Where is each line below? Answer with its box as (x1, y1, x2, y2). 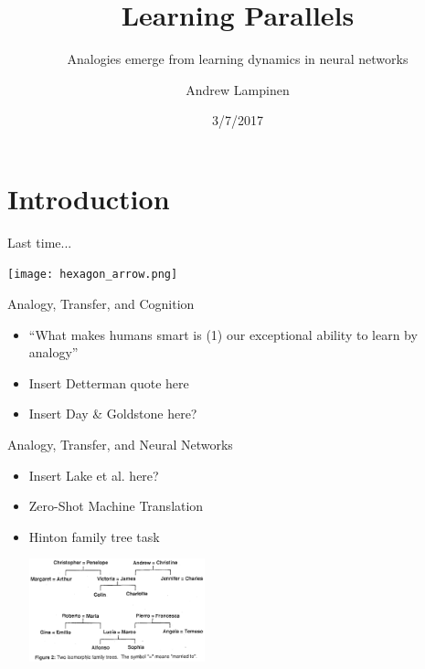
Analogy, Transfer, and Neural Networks (7, 435, 233, 454)
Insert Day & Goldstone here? (28, 404, 197, 423)
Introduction (7, 179, 170, 217)
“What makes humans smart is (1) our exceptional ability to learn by (28, 324, 418, 344)
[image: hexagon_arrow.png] (7, 268, 178, 281)
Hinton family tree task (28, 526, 160, 546)
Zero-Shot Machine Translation (28, 496, 204, 515)
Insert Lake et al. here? (28, 465, 159, 484)
